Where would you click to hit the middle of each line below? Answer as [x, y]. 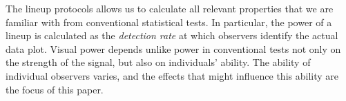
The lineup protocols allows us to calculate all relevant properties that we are [170, 8]
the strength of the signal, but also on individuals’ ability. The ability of [158, 62]
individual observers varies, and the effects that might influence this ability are [172, 75]
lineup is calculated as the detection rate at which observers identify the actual [172, 35]
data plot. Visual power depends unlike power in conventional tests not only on [173, 48]
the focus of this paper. [55, 89]
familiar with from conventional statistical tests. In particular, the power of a [169, 22]
